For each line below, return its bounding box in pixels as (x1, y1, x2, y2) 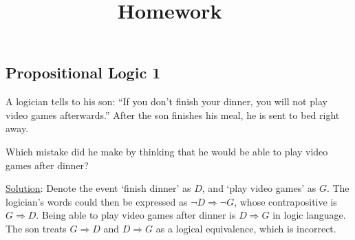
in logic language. (272, 208, 346, 222)
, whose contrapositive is (234, 194, 337, 208)
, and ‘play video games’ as (202, 181, 316, 195)
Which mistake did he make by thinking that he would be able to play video (6, 144, 328, 158)
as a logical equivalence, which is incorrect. (155, 221, 336, 235)
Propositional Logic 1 (6, 62, 161, 83)
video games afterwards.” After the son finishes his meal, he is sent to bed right (6, 107, 340, 122)
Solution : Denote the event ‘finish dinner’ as (6, 181, 191, 195)
